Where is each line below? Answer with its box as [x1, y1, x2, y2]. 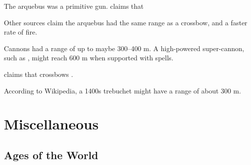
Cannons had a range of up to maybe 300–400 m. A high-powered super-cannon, [4, 43, 245, 53]
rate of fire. [4, 27, 38, 37]
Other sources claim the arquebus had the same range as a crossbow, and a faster [4, 17, 248, 27]
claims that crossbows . [4, 69, 73, 79]
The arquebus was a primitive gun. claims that [4, 1, 144, 11]
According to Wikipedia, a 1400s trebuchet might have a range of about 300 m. [4, 85, 241, 95]
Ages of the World [4, 147, 98, 162]
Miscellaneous [4, 114, 99, 134]
